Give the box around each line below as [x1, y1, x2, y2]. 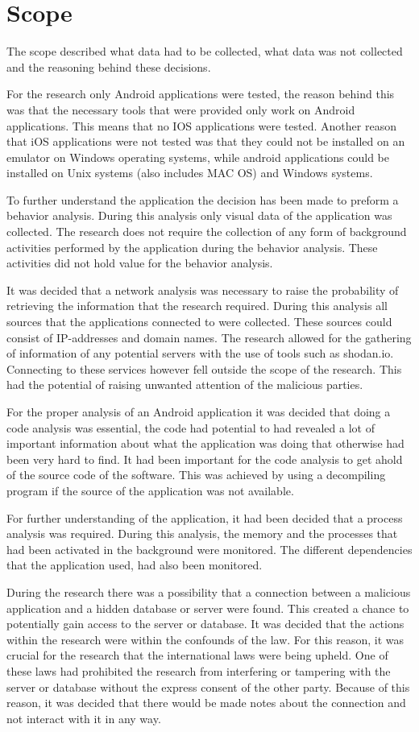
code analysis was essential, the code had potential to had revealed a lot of [6, 419, 375, 436]
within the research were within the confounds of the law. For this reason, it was [6, 631, 404, 647]
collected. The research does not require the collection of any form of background [6, 223, 407, 240]
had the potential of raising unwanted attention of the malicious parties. [6, 376, 363, 393]
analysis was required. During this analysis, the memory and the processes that [6, 525, 398, 542]
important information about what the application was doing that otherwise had [6, 435, 404, 452]
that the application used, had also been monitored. [6, 556, 263, 573]
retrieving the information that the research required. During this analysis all [6, 297, 388, 314]
